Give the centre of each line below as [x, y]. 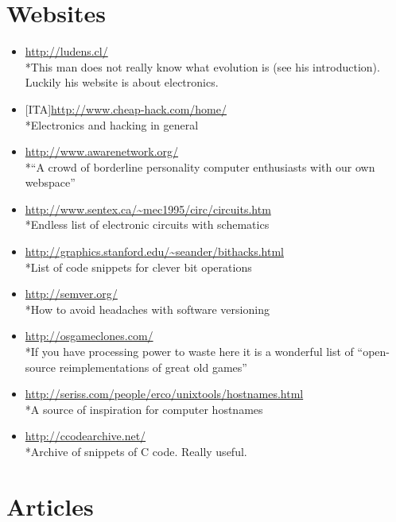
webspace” [50, 182]
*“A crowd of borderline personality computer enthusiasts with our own [200, 166]
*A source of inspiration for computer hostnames [144, 409]
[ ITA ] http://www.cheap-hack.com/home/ [126, 108]
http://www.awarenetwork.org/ [102, 151]
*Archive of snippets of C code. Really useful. [136, 451]
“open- [374, 352]
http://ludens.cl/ [66, 51]
